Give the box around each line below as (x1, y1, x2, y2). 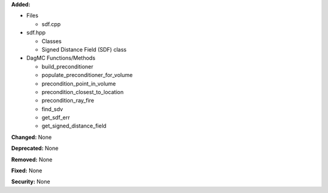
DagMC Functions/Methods (26, 55, 95, 62)
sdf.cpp (41, 20, 61, 27)
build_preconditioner (41, 63, 94, 70)
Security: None (11, 178, 50, 185)
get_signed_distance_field (41, 122, 106, 130)
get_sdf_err (41, 114, 70, 121)
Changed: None (11, 134, 52, 141)
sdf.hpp (26, 29, 46, 36)
